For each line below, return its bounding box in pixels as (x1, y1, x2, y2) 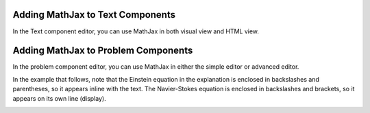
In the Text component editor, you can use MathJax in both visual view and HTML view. (12, 27, 260, 35)
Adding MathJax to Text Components (12, 9, 176, 20)
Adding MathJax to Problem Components (12, 45, 193, 56)
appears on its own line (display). (12, 94, 106, 102)
